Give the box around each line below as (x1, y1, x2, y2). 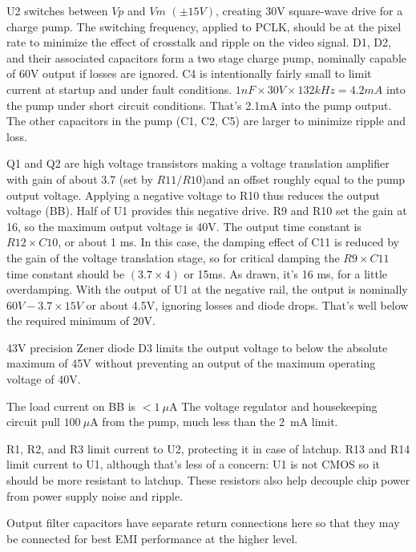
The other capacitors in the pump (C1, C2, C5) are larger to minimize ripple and (6, 112, 406, 129)
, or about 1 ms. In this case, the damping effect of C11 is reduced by (58, 233, 399, 250)
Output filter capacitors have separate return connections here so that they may (6, 514, 400, 531)
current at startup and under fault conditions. (6, 80, 232, 97)
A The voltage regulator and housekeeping (169, 397, 378, 414)
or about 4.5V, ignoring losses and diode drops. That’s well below (86, 296, 409, 313)
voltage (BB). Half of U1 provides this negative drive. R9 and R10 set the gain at (6, 202, 407, 219)
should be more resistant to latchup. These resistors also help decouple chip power (6, 472, 410, 489)
